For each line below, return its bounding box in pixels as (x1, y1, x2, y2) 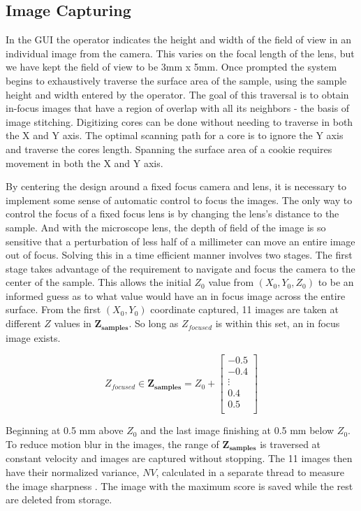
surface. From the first (6, 302, 101, 317)
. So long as (128, 316, 179, 331)
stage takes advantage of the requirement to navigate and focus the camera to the (6, 261, 355, 275)
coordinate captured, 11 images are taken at (150, 302, 339, 317)
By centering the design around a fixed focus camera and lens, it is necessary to (6, 179, 347, 194)
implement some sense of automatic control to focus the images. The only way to (6, 192, 353, 207)
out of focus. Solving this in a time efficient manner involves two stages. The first (6, 247, 353, 262)
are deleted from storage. (6, 492, 112, 507)
